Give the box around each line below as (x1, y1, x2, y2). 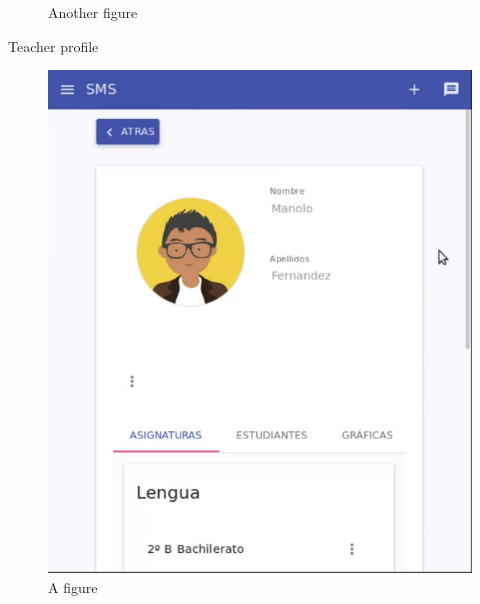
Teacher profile (8, 35, 99, 56)
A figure (48, 576, 98, 597)
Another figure (48, 2, 138, 22)
